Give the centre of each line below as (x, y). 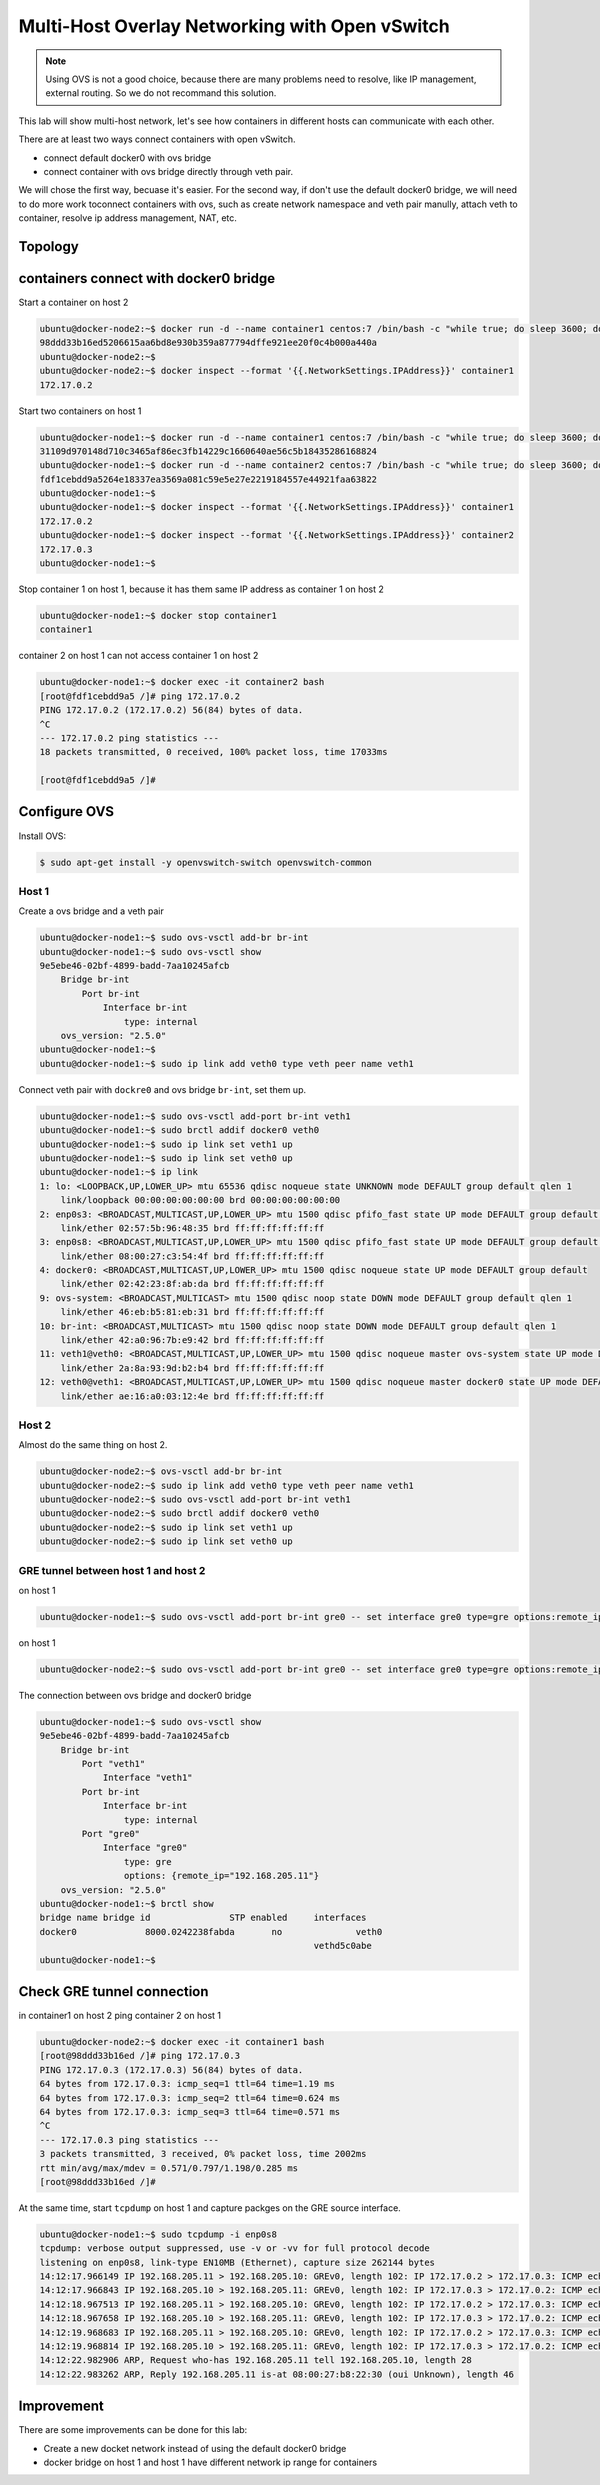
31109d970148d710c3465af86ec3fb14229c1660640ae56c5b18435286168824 (208, 451)
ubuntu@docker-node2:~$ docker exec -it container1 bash (182, 2042)
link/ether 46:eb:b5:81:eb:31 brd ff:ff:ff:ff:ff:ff (192, 1312)
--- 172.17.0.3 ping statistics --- (129, 2139)
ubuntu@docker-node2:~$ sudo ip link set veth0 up (166, 1541)
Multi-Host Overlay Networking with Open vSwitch (234, 26)
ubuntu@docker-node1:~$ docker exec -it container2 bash (182, 682)
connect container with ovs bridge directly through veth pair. (168, 171)
